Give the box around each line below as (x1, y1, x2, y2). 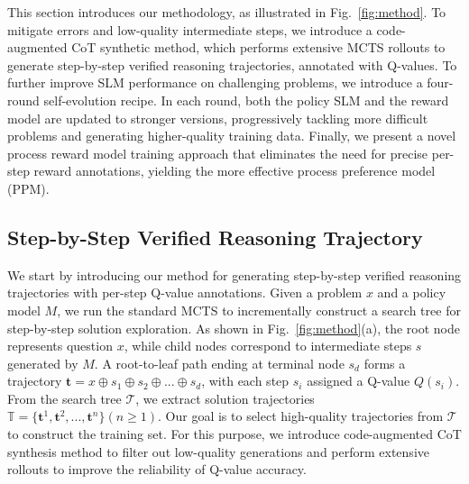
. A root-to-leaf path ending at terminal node (94, 353, 345, 372)
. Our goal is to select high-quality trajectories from (158, 406, 444, 425)
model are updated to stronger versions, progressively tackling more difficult (7, 108, 428, 127)
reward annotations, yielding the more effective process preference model (33, 161, 436, 180)
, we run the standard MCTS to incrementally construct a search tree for (57, 300, 461, 319)
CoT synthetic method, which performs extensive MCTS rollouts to (71, 38, 446, 57)
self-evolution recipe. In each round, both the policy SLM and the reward (43, 90, 449, 109)
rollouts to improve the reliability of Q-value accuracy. (7, 460, 307, 479)
